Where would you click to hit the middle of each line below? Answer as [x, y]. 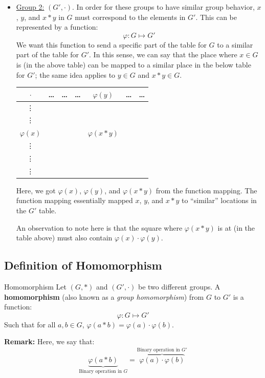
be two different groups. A [179, 286]
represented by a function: [57, 27]
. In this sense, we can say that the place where [163, 54]
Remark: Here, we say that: [49, 341]
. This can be [216, 17]
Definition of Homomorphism [83, 265]
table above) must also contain [64, 238]
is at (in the [236, 227]
